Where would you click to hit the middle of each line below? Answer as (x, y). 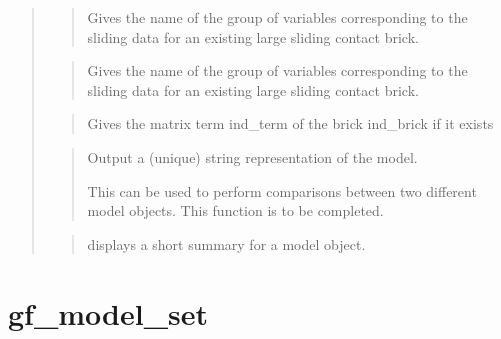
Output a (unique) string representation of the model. (252, 156)
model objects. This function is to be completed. (235, 210)
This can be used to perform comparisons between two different (282, 190)
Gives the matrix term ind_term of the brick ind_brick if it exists (290, 123)
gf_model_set (108, 312)
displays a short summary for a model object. (226, 243)
